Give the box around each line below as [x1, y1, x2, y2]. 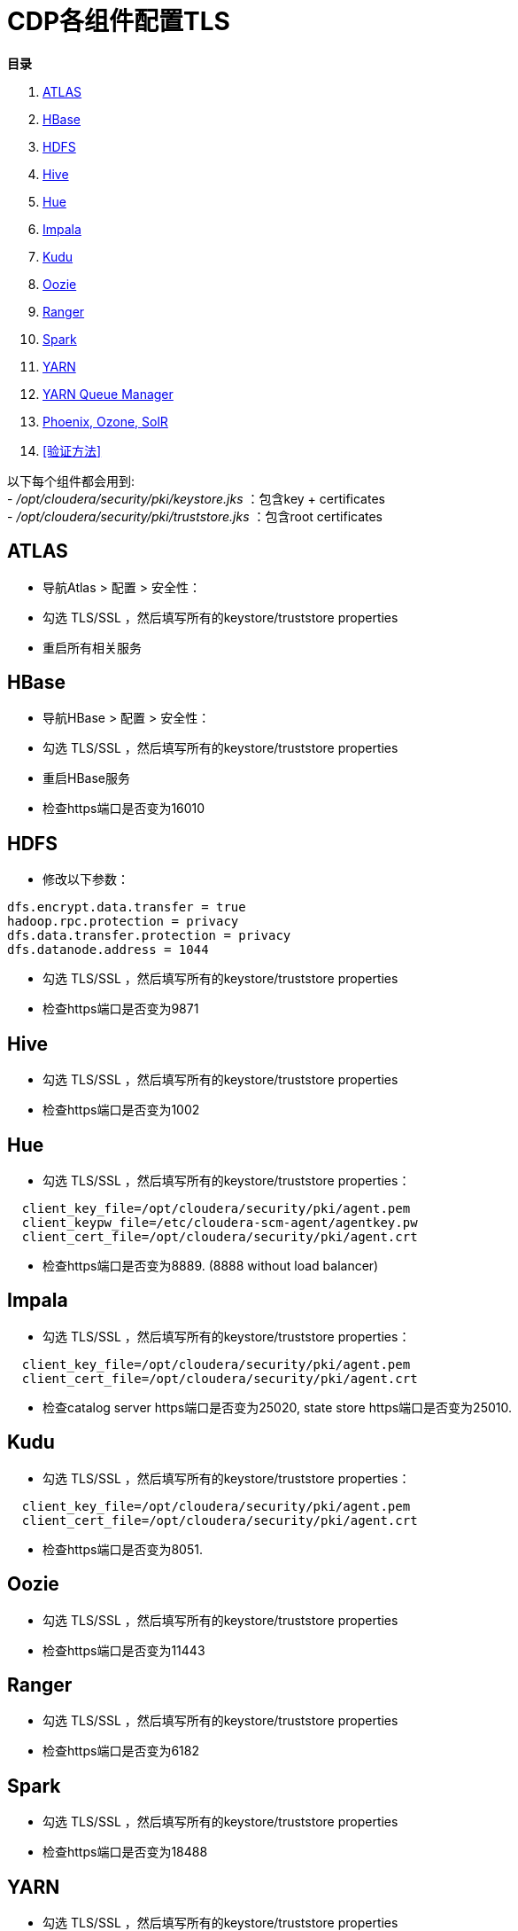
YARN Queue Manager [43, 386, 174, 402]
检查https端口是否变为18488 [43, 1844, 208, 1860]
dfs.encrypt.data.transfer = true [7, 900, 246, 915]
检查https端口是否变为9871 [43, 1001, 199, 1017]
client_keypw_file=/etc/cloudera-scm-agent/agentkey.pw [21, 1215, 418, 1230]
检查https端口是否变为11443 [43, 1642, 205, 1658]
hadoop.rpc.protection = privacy [7, 914, 239, 929]
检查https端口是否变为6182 [43, 1743, 199, 1759]
